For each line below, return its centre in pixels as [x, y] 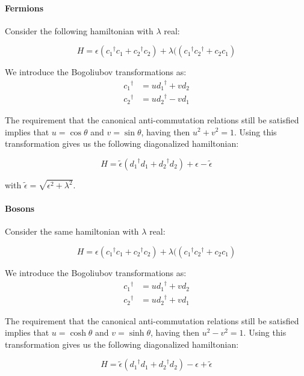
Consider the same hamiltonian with [72, 231]
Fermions [24, 8]
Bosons [20, 208]
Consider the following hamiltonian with [79, 30]
